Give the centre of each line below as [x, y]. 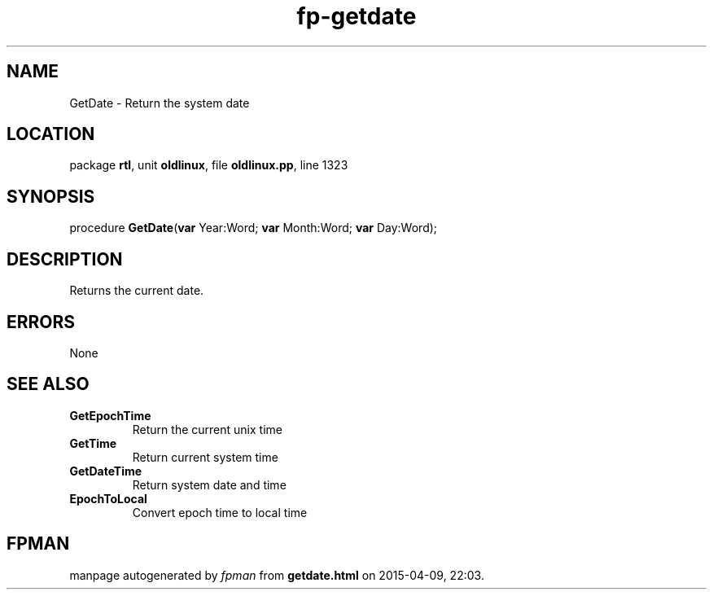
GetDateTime [106, 471]
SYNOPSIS [51, 196]
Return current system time [205, 457]
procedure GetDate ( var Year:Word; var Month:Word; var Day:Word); [254, 228]
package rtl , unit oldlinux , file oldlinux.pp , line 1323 [209, 165]
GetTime [93, 443]
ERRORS [41, 322]
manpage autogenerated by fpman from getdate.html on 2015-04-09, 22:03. [277, 575]
